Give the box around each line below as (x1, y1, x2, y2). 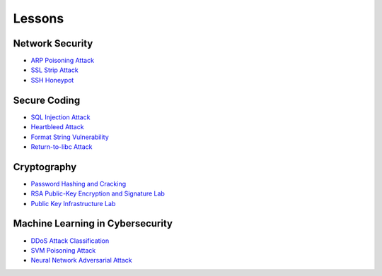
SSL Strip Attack (30, 66, 79, 74)
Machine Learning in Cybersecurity (13, 217, 173, 229)
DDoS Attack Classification (30, 236, 110, 245)
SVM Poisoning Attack (30, 246, 96, 254)
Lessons (13, 11, 64, 26)
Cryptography (13, 161, 77, 173)
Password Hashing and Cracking (30, 179, 127, 188)
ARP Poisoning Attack (30, 56, 95, 65)
